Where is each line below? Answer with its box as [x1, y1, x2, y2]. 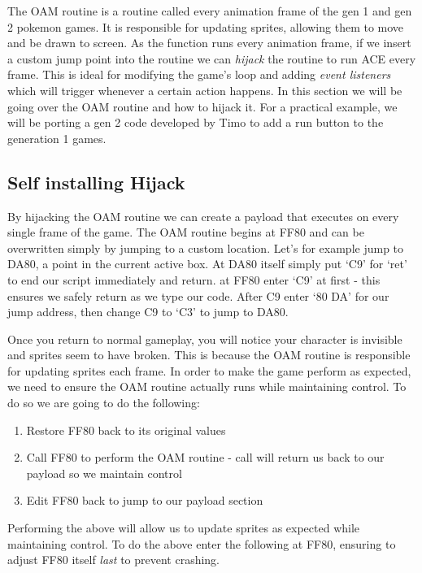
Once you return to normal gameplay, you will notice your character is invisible [7, 330, 402, 347]
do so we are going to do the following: [7, 394, 200, 411]
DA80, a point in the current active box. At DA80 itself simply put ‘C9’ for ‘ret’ [7, 255, 407, 272]
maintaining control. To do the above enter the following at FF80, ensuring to [7, 535, 396, 552]
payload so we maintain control [26, 464, 182, 481]
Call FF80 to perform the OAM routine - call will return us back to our [26, 449, 385, 466]
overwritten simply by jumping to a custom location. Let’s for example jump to [7, 239, 404, 256]
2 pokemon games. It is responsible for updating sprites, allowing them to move [7, 18, 404, 35]
